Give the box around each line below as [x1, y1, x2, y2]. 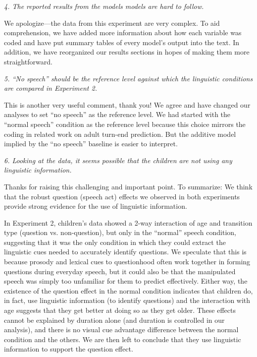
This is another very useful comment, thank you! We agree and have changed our [4, 99, 251, 110]
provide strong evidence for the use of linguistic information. [4, 201, 187, 211]
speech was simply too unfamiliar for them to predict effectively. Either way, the [4, 276, 248, 286]
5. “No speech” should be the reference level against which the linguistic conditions [4, 73, 253, 83]
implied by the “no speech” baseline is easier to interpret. [4, 138, 178, 149]
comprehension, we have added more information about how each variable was [4, 27, 242, 38]
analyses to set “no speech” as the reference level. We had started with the [4, 109, 231, 119]
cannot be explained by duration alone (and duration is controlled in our [4, 314, 225, 325]
